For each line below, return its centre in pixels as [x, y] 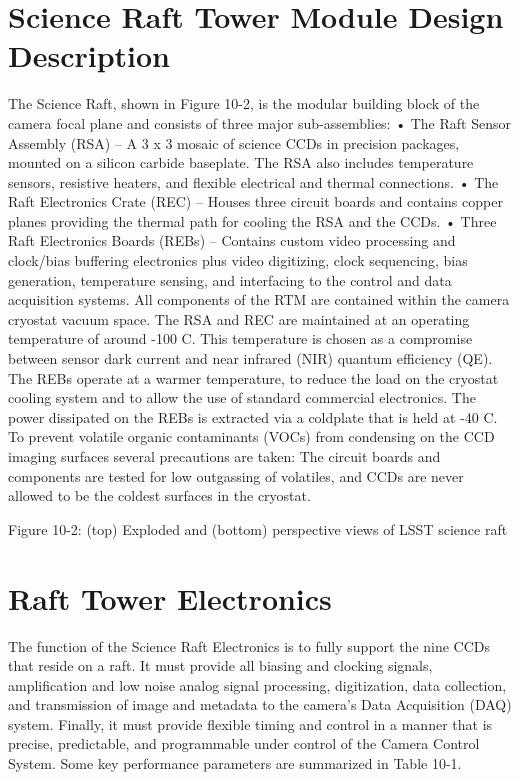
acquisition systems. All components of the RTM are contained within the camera [259, 299]
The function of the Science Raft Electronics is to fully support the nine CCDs [249, 645]
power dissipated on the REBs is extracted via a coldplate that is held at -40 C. [253, 416]
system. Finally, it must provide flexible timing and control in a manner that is [250, 723]
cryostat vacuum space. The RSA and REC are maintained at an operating [239, 318]
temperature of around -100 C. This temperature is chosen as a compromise [240, 338]
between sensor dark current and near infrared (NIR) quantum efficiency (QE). [250, 358]
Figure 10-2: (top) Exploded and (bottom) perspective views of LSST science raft [258, 528]
